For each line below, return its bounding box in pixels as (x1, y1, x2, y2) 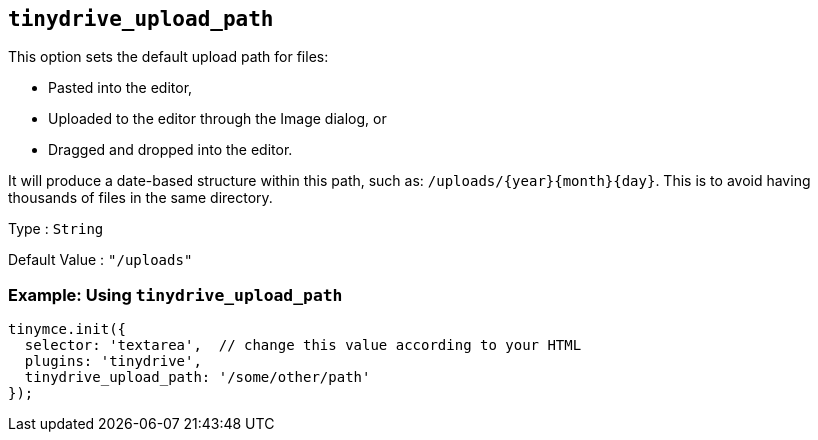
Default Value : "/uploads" (8, 251, 193, 269)
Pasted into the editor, (48, 79, 193, 97)
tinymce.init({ (8, 321, 127, 338)
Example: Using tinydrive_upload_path (8, 284, 343, 305)
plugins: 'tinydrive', (24, 353, 202, 370)
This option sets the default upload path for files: (8, 48, 329, 66)
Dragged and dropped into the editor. (48, 141, 293, 159)
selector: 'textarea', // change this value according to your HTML (24, 337, 582, 354)
